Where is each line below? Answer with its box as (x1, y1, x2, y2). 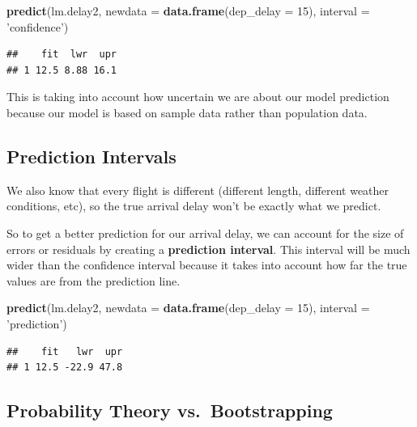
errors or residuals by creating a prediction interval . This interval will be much (6, 240, 411, 257)
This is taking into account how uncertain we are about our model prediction (6, 88, 389, 105)
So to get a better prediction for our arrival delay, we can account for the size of (6, 224, 404, 241)
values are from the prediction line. (6, 272, 181, 289)
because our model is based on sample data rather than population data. (6, 104, 368, 120)
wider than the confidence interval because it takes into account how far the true (6, 256, 407, 273)
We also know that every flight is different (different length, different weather (6, 181, 389, 198)
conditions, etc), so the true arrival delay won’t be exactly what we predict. (6, 197, 381, 214)
